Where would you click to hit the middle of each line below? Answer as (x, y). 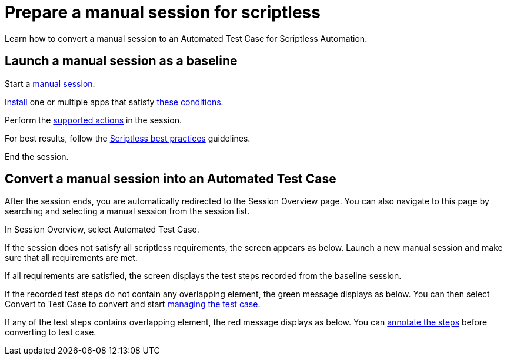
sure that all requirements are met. (71, 258)
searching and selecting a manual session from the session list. (127, 211)
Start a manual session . (50, 83)
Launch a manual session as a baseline (121, 61)
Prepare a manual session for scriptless (163, 12)
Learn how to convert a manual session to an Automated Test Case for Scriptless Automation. (186, 38)
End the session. (37, 156)
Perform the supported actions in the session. (93, 120)
